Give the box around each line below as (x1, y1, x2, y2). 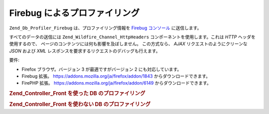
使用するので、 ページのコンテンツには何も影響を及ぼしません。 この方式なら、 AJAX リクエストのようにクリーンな (9, 41, 248, 47)
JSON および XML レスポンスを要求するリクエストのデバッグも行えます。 (9, 48, 160, 54)
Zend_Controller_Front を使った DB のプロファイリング (9, 90, 145, 97)
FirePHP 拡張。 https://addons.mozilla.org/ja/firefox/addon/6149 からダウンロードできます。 (21, 80, 211, 86)
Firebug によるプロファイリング (9, 7, 139, 18)
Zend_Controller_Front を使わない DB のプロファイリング (9, 101, 151, 108)
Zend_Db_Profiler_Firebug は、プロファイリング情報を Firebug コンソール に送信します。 (9, 25, 202, 31)
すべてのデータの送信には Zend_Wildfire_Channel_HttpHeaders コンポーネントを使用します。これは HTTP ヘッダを (9, 34, 256, 40)
